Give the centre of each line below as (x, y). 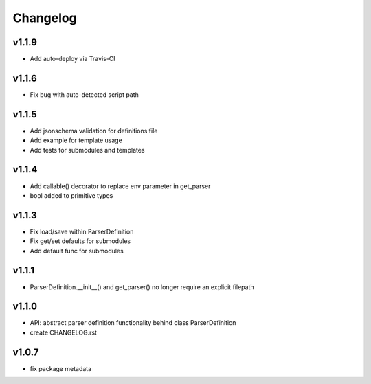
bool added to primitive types (71, 195)
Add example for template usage (76, 140)
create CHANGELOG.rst (64, 332)
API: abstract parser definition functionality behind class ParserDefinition (133, 323)
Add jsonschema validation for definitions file (94, 131)
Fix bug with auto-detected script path (84, 94)
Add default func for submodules (77, 251)
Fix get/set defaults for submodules (80, 241)
